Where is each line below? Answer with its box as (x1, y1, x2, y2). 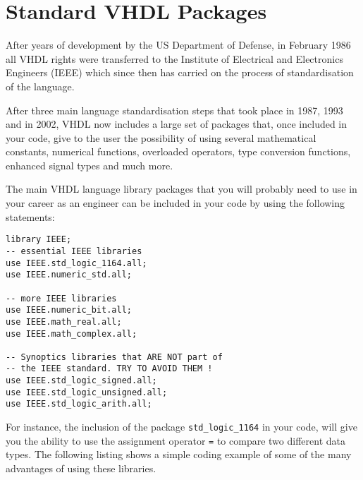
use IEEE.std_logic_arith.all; (6, 399, 152, 409)
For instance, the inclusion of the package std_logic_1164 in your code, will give (6, 419, 357, 434)
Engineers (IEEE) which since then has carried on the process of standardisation (6, 65, 354, 80)
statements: (6, 209, 55, 224)
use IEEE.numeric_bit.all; (6, 305, 132, 316)
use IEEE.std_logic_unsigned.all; (6, 387, 168, 397)
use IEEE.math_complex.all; (6, 328, 137, 339)
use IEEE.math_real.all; (6, 316, 122, 327)
